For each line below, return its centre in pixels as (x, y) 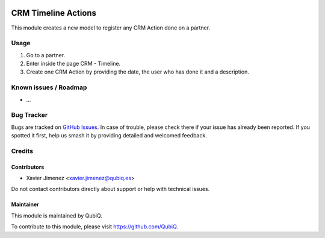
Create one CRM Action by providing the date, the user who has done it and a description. (138, 72)
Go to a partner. (46, 55)
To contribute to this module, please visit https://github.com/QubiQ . (95, 227)
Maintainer (25, 204)
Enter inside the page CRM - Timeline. (73, 64)
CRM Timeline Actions (54, 13)
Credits (22, 151)
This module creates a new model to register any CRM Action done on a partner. (111, 28)
